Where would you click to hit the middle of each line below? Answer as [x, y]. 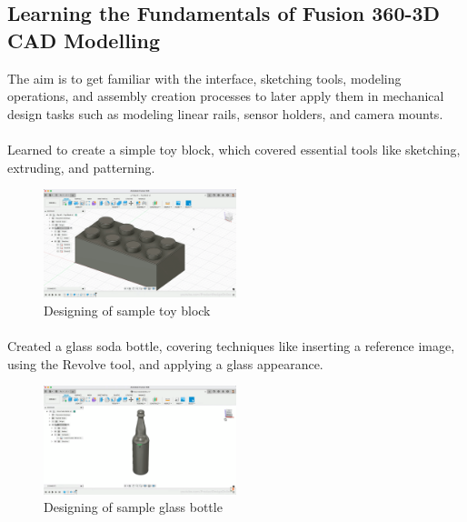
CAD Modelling [84, 40]
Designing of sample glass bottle [133, 507]
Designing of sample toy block [127, 310]
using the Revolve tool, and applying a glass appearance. [165, 363]
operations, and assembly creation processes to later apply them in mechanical [226, 96]
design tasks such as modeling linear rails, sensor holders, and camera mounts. [225, 113]
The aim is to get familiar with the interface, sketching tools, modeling [204, 78]
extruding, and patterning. [81, 167]
